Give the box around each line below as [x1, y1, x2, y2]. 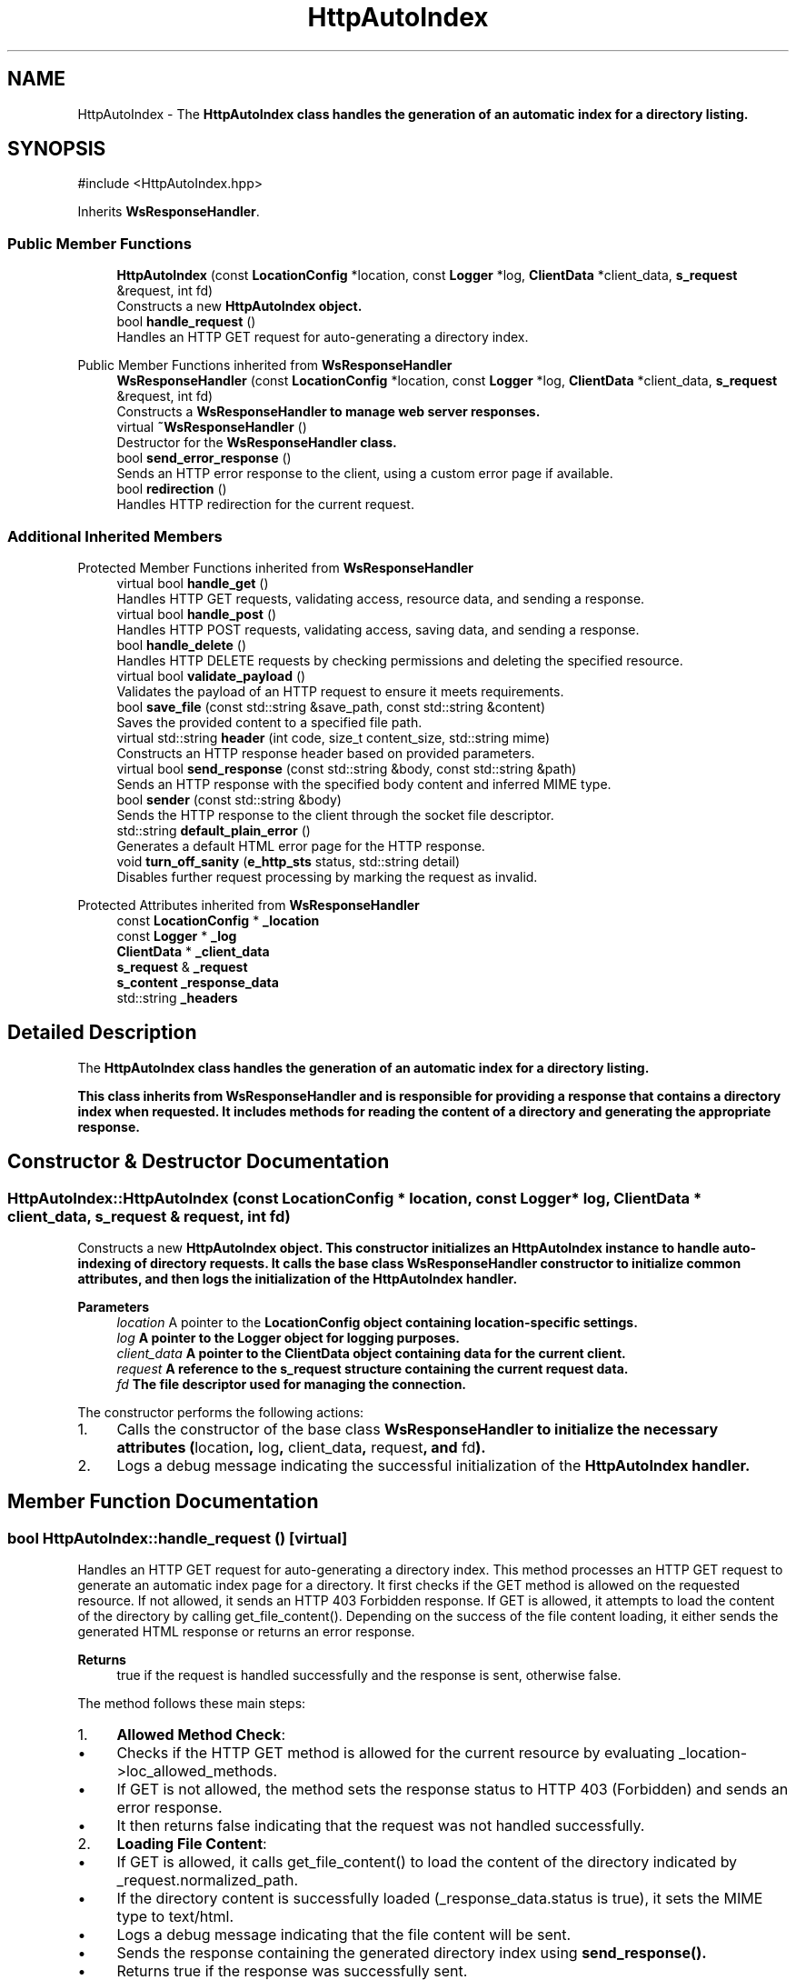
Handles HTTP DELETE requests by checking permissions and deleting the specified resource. [116, 652, 683, 668]
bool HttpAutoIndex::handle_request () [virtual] [7, 1528, 348, 1547]
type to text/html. [116, 1907, 234, 1926]
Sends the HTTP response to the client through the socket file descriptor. [116, 806, 554, 823]
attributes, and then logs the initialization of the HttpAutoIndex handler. [77, 1271, 518, 1286]
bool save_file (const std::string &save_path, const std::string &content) [116, 698, 546, 715]
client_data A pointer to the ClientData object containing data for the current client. [116, 1345, 626, 1361]
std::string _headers [116, 989, 238, 1005]
